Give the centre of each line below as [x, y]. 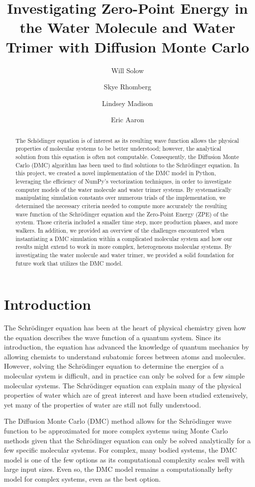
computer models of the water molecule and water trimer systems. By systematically [124, 189]
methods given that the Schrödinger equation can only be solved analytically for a [127, 440]
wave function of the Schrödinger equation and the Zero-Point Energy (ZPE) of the [122, 214]
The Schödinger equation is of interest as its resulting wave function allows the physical [127, 140]
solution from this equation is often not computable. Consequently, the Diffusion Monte [127, 156]
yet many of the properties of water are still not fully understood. [102, 404]
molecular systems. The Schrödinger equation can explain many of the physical [123, 385]
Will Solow [127, 70]
